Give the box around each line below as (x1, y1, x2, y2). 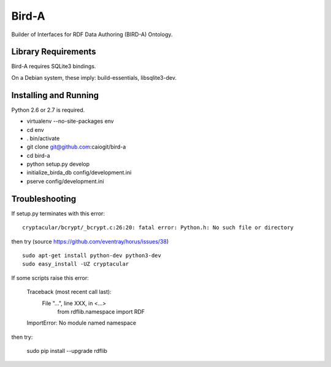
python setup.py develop (26, 160, 90, 168)
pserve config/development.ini (26, 177, 104, 185)
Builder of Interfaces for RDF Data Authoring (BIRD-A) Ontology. (11, 31, 173, 38)
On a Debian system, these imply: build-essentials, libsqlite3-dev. (11, 74, 177, 81)
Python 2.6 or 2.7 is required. (11, 106, 85, 114)
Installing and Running (11, 90, 99, 101)
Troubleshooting (11, 193, 77, 204)
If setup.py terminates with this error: (11, 209, 105, 217)
